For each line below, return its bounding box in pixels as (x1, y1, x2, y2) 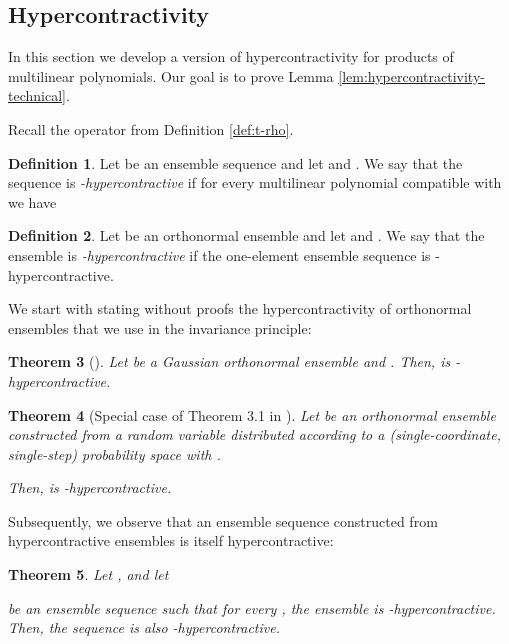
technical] (8, 85, 66, 106)
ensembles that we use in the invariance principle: (8, 317, 312, 338)
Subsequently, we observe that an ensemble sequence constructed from (8, 510, 438, 531)
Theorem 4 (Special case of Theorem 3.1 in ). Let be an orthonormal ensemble (8, 404, 496, 425)
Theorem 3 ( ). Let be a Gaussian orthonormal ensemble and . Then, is (8, 351, 451, 372)
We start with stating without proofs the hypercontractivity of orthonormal (8, 298, 472, 319)
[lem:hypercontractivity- (338, 65, 485, 86)
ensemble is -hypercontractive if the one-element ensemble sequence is (8, 244, 431, 265)
